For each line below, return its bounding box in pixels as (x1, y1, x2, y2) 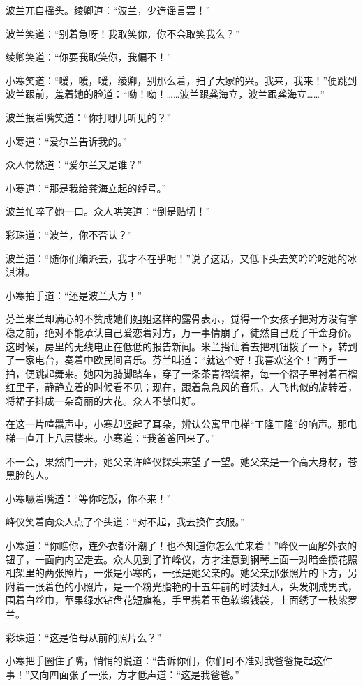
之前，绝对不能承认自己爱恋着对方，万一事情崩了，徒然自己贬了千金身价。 (15, 325, 357, 339)
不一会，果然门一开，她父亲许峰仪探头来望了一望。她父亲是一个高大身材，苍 (6, 454, 357, 468)
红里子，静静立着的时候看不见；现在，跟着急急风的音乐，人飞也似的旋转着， (6, 380, 357, 394)
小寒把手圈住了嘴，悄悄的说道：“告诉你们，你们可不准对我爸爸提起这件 (6, 653, 333, 668)
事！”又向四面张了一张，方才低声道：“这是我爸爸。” (6, 666, 239, 681)
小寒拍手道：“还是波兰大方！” (6, 288, 142, 302)
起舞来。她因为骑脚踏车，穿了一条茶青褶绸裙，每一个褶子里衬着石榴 (44, 366, 357, 380)
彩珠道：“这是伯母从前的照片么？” (6, 629, 162, 644)
